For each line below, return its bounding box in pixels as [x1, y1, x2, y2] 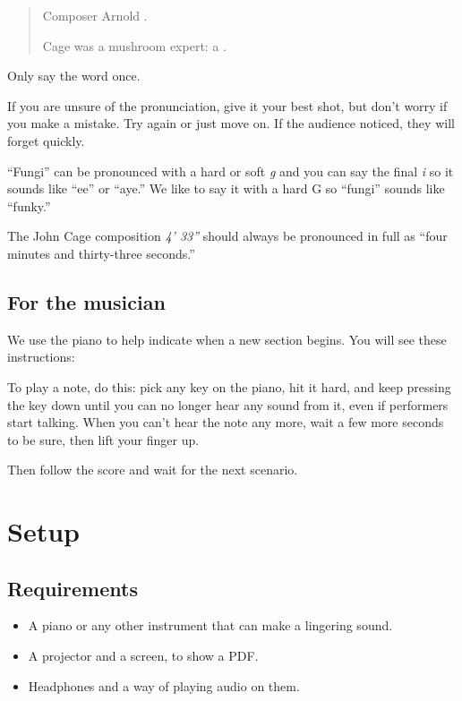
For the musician [7, 287, 166, 315]
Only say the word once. [7, 66, 141, 85]
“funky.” [7, 196, 51, 215]
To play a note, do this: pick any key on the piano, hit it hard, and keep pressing [7, 377, 451, 396]
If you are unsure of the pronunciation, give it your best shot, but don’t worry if [7, 96, 448, 115]
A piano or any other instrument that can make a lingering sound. [28, 616, 393, 635]
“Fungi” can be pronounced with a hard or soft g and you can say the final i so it [7, 161, 454, 180]
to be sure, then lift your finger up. [7, 430, 200, 449]
